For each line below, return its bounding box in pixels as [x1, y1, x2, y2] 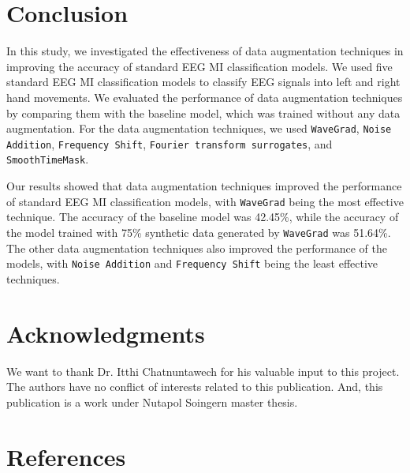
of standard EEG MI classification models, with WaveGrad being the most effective [6, 193, 404, 209]
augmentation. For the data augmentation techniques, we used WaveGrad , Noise [6, 120, 392, 137]
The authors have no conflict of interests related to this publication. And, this [6, 378, 383, 395]
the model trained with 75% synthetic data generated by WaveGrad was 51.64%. [6, 223, 391, 240]
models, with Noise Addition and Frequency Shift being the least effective [6, 255, 378, 272]
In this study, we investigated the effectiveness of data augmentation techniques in [6, 43, 404, 59]
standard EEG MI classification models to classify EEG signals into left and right [6, 73, 401, 90]
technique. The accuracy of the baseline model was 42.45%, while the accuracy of [6, 208, 399, 225]
